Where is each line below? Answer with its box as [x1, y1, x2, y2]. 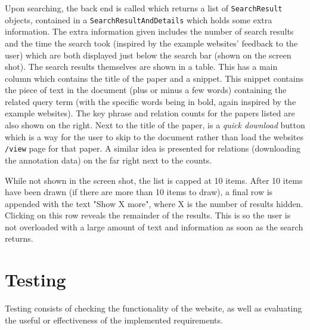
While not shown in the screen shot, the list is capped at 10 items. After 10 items [5, 174, 303, 186]
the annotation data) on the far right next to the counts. [5, 153, 212, 166]
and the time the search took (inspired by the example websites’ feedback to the [5, 36, 298, 49]
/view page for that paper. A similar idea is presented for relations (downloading [5, 142, 301, 155]
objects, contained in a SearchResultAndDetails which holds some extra [5, 13, 272, 26]
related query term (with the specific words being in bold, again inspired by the [5, 95, 296, 107]
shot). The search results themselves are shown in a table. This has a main [5, 60, 278, 73]
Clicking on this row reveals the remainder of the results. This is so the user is [5, 209, 291, 221]
